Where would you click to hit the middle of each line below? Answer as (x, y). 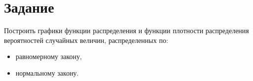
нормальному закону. (47, 72)
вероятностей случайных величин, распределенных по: (86, 40)
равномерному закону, (49, 56)
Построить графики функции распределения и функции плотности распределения (126, 30)
